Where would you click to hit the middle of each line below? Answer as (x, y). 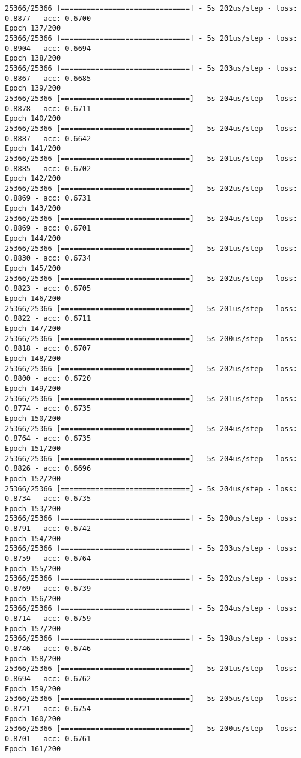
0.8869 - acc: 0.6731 (48, 199)
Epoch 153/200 (33, 508)
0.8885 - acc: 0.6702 (48, 168)
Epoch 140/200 (33, 119)
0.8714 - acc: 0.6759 (48, 619)
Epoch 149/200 (33, 388)
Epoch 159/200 (33, 689)
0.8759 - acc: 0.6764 (48, 559)
